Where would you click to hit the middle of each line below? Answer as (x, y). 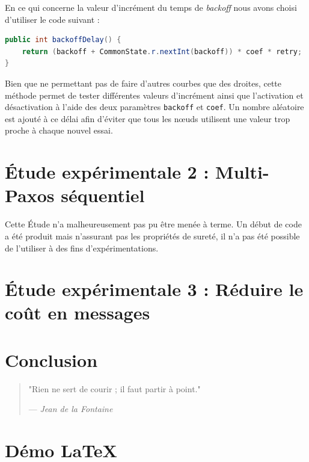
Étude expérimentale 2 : (107, 172)
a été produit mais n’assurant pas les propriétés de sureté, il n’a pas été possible (152, 236)
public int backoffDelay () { (63, 40)
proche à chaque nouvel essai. (59, 130)
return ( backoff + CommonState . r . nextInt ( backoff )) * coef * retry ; (162, 51)
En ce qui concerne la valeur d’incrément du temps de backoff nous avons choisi (151, 7)
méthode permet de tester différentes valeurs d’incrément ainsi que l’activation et (154, 95)
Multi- (242, 172)
